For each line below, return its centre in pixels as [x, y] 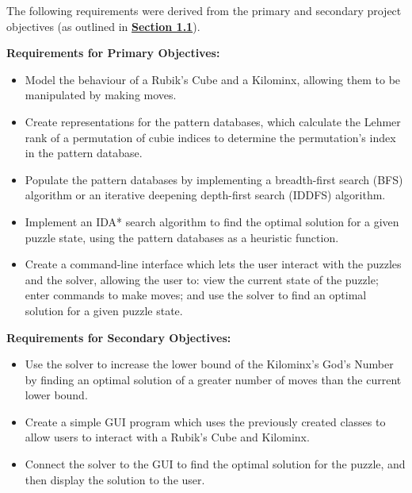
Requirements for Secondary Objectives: [119, 337]
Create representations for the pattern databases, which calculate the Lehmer [213, 121]
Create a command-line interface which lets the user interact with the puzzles [213, 264]
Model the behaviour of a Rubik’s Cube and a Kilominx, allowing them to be [213, 79]
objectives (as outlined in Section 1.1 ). [103, 26]
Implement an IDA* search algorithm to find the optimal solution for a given [212, 221]
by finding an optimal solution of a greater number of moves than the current [213, 379]
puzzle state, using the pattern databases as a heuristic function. [182, 237]
